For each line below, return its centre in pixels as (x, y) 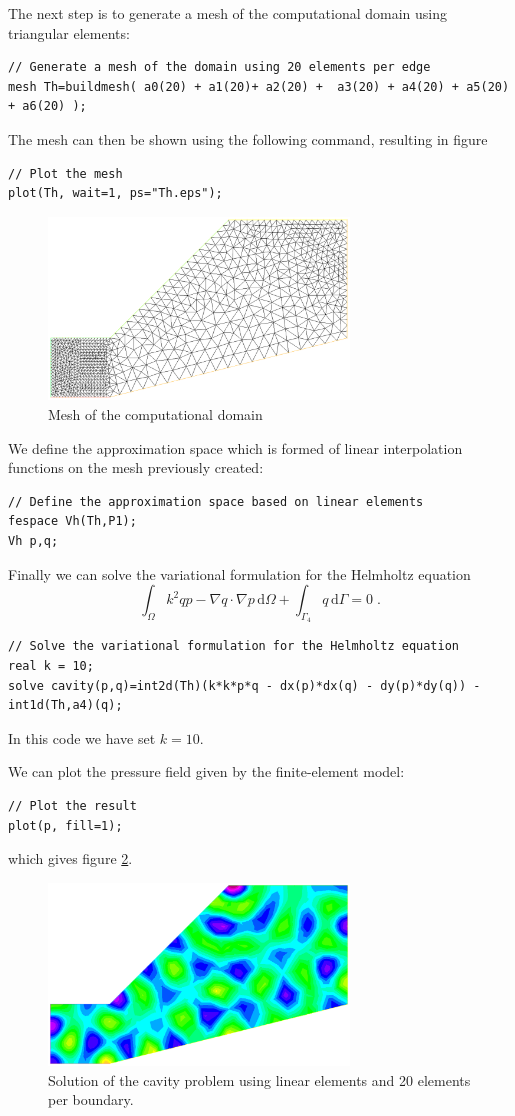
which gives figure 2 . (70, 858)
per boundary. (91, 1099)
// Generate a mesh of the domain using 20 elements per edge (219, 67)
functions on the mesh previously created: (136, 467)
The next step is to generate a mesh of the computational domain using (227, 13)
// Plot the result (72, 805)
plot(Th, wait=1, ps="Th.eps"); (115, 193)
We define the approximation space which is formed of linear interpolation (235, 447)
